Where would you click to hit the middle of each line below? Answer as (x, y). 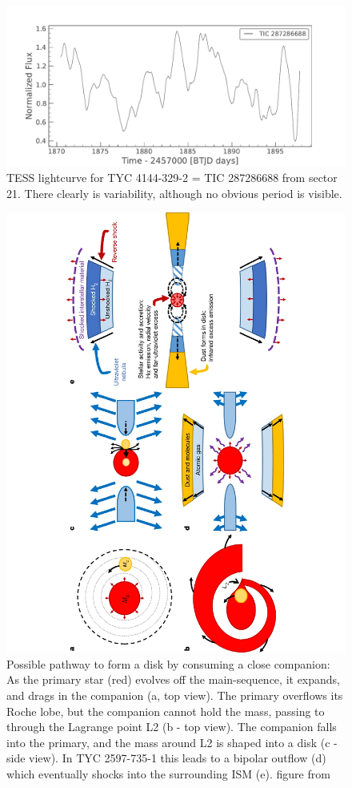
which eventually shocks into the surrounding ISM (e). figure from (168, 774)
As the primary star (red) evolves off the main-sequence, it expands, (174, 679)
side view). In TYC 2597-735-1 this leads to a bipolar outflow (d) (166, 758)
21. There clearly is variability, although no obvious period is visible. (174, 193)
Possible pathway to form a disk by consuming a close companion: (168, 663)
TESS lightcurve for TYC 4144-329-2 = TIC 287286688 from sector (172, 178)
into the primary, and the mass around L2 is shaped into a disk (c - (172, 742)
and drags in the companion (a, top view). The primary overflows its (175, 695)
